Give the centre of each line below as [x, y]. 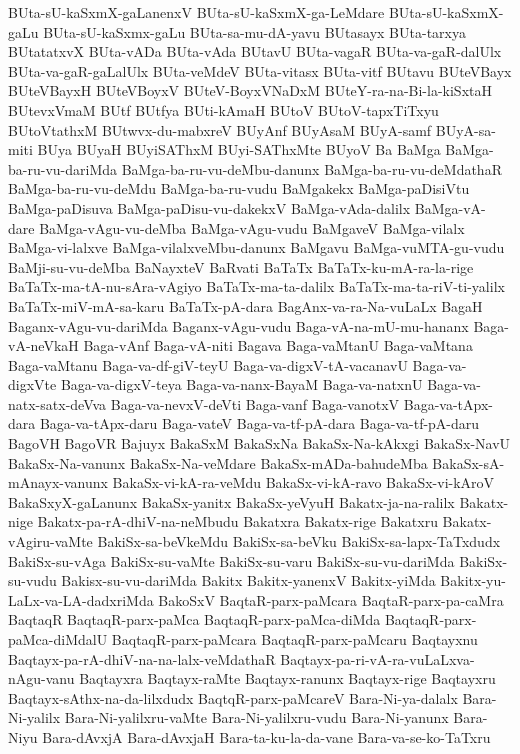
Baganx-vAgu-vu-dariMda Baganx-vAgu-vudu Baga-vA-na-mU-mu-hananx [238, 325]
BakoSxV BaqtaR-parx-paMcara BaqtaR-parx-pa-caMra [331, 599]
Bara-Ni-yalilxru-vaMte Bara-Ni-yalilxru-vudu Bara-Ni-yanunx [256, 717]
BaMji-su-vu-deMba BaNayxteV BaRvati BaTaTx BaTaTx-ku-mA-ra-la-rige [241, 266]
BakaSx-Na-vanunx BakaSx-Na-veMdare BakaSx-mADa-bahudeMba [218, 462]
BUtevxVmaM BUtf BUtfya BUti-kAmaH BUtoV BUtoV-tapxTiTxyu [223, 109]
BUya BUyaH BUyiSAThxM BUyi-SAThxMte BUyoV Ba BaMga [239, 149]
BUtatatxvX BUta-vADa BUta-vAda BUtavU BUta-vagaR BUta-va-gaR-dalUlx [255, 51]
